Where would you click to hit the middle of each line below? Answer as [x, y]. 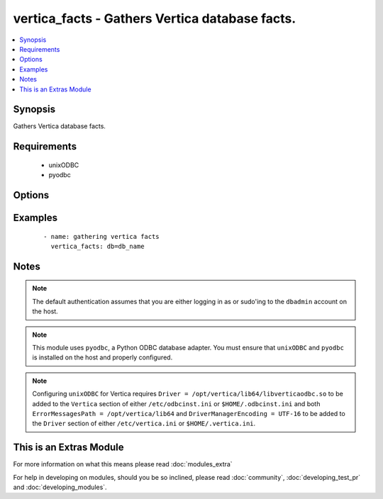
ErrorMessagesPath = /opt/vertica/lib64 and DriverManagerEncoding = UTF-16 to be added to [189, 413]
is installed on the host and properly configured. [102, 357]
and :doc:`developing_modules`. [60, 487]
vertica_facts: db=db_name [98, 247]
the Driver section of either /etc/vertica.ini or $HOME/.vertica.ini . [144, 424]
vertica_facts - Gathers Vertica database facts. [155, 18]
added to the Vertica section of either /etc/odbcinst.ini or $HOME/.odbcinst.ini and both [176, 403]
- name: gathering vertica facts [101, 236]
